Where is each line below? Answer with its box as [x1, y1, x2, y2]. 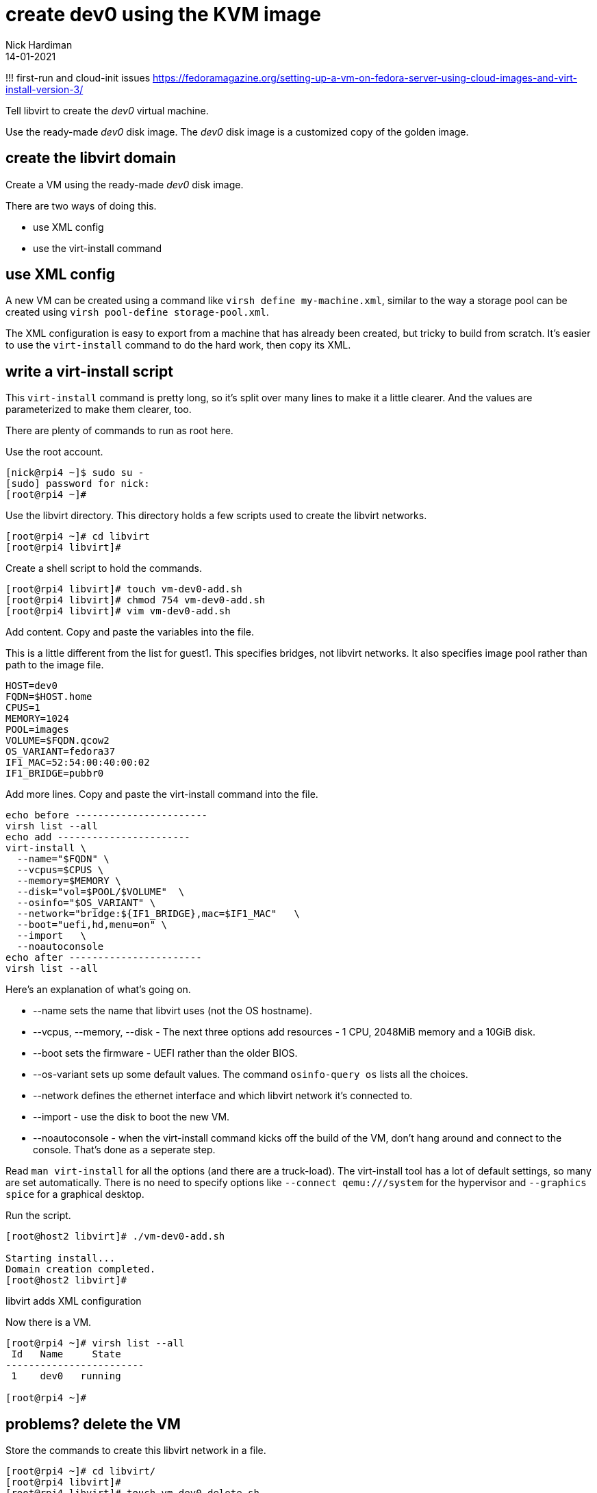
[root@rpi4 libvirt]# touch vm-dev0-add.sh [5, 584, 242, 595]
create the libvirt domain [5, 149, 176, 167]
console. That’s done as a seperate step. [33, 1144, 216, 1156]
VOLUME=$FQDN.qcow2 [5, 735, 110, 746]
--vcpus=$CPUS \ [16, 864, 104, 876]
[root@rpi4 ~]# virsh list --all [5, 1338, 185, 1349]
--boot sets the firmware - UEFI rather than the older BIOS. [33, 1047, 298, 1059]
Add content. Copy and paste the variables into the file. [5, 626, 254, 638]
